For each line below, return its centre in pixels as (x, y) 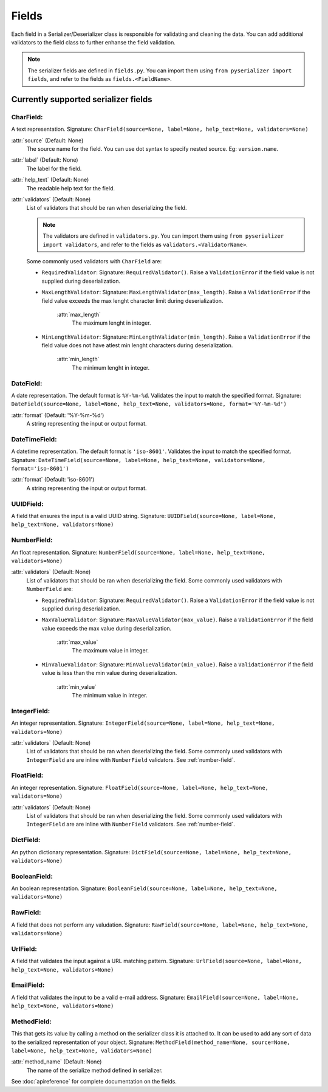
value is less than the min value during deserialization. (109, 673)
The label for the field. (54, 168)
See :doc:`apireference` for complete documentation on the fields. (94, 1082)
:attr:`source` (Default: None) (47, 140)
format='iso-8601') (40, 469)
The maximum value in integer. (110, 651)
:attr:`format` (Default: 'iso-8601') (53, 480)
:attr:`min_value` (77, 686)
